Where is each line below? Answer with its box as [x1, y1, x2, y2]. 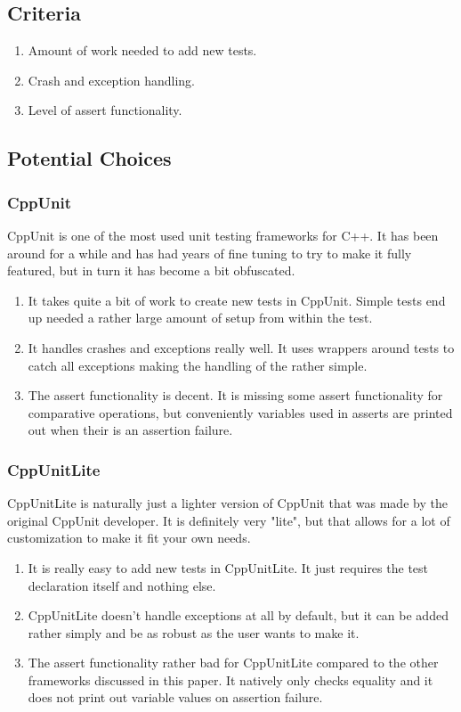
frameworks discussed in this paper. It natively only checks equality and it [28, 670, 433, 689]
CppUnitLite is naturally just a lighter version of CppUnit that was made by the [7, 494, 448, 512]
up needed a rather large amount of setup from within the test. [28, 308, 373, 327]
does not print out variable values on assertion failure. [28, 688, 323, 707]
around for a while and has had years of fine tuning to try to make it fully [7, 243, 412, 262]
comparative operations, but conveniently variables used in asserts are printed [28, 403, 453, 421]
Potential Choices [7, 144, 172, 172]
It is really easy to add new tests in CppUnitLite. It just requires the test [28, 558, 428, 577]
